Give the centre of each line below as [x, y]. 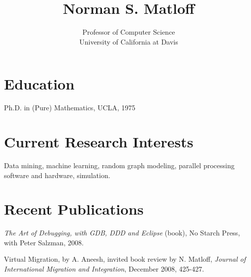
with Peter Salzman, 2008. [44, 242]
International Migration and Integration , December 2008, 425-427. [104, 269]
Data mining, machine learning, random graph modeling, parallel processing [119, 165]
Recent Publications [74, 209]
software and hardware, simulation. [57, 175]
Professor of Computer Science [129, 32]
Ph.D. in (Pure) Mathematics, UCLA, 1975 [70, 108]
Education [39, 84]
